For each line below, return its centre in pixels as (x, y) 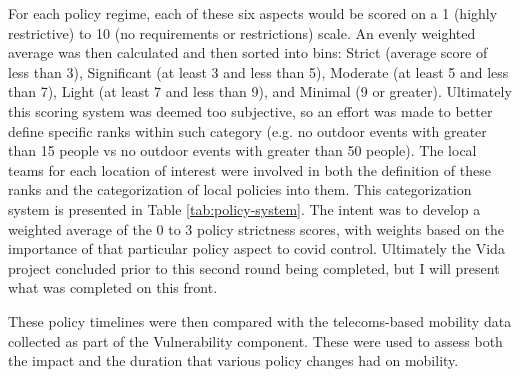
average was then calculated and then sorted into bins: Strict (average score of (248, 52)
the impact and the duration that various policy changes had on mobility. (233, 360)
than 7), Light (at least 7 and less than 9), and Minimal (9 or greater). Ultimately (260, 91)
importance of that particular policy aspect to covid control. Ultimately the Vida (256, 248)
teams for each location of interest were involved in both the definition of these (249, 169)
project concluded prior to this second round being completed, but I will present (254, 267)
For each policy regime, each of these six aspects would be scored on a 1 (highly (253, 13)
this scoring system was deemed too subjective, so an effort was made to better (250, 110)
